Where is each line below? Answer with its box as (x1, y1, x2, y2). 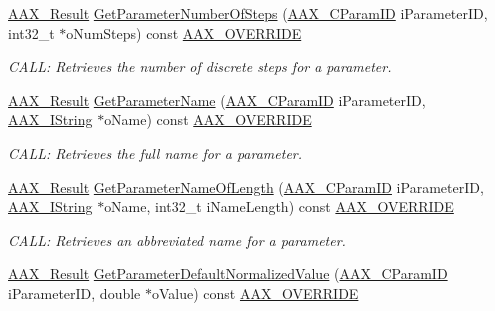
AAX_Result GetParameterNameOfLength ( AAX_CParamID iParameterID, (8, 176, 484, 197)
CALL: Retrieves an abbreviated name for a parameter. (8, 229, 346, 250)
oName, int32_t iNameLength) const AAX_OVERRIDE (104, 196, 454, 217)
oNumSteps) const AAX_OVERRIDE (66, 22, 302, 43)
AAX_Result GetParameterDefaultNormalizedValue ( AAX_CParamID (8, 263, 448, 284)
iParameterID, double (8, 282, 141, 303)
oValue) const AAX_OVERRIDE (151, 282, 359, 303)
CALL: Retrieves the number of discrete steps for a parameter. (8, 56, 392, 77)
